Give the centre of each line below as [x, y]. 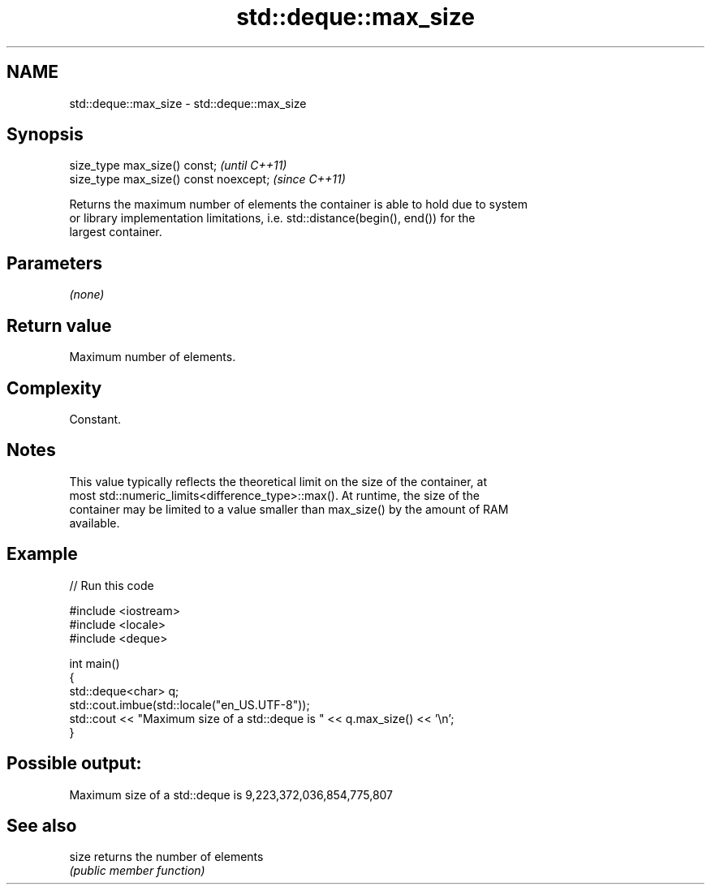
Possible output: [74, 764]
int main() [95, 663]
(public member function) [137, 871]
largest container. [116, 232]
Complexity [54, 388]
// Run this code [112, 585]
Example [42, 554]
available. [95, 523]
